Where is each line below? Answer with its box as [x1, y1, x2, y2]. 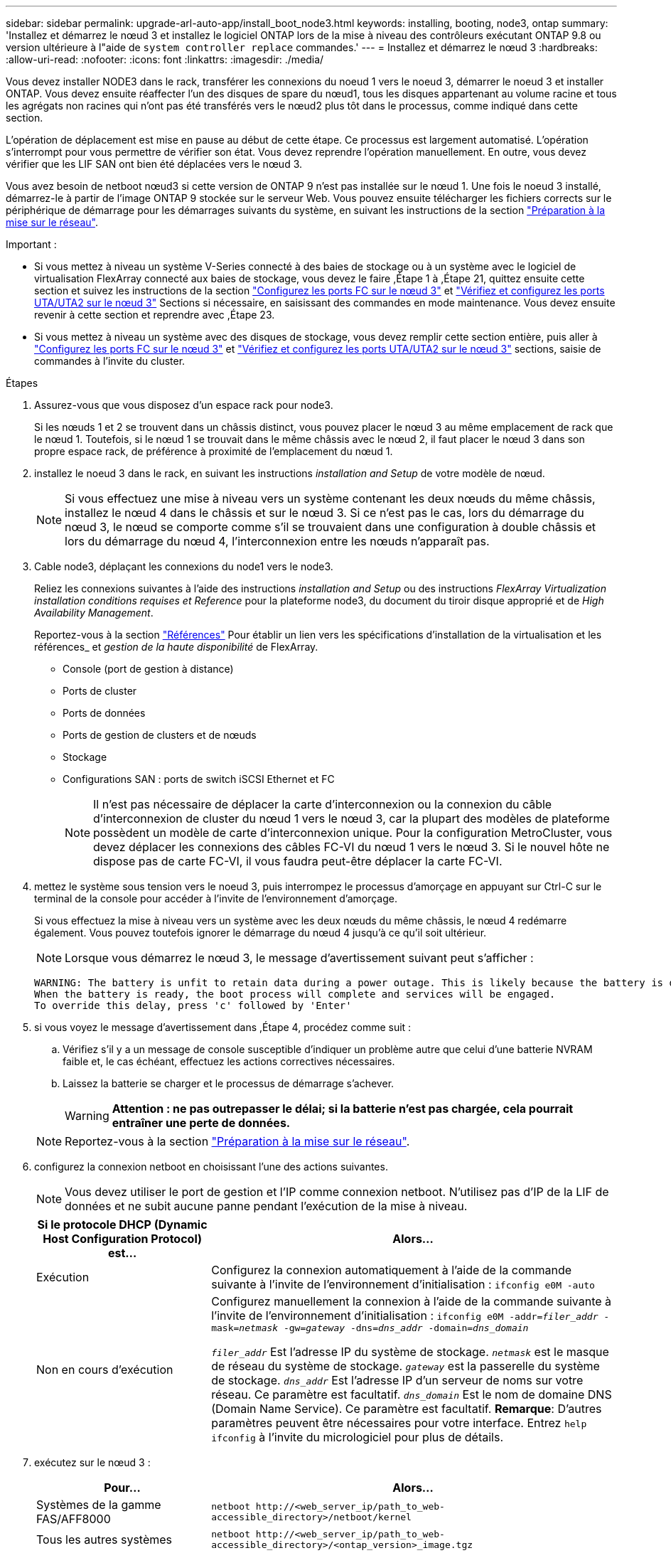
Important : [6, 238, 57, 250]
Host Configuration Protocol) [43, 1232, 203, 1246]
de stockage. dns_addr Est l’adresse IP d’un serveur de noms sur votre [211, 1373, 584, 1387]
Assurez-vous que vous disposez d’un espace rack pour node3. [34, 399, 333, 411]
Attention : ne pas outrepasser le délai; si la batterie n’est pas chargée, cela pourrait [112, 1101, 574, 1116]
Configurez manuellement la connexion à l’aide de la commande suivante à [211, 1294, 612, 1308]
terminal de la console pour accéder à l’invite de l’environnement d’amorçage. [34, 892, 397, 904]
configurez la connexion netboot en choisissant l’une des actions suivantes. [34, 1160, 388, 1173]
